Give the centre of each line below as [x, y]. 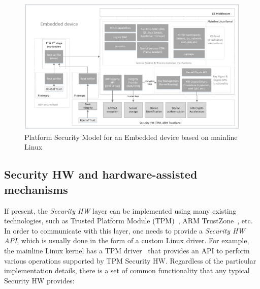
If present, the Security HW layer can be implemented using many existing [120, 210]
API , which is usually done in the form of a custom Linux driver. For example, [127, 240]
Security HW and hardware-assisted [101, 174]
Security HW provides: [39, 280]
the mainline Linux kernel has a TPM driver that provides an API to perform [127, 250]
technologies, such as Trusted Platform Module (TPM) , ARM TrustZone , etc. [128, 221]
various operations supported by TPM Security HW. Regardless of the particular [130, 260]
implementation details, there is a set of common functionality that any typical [127, 270]
